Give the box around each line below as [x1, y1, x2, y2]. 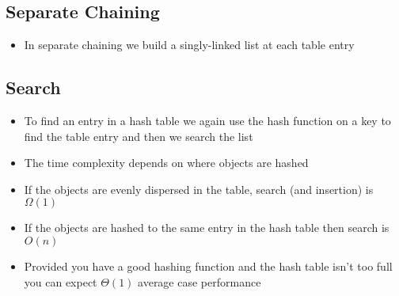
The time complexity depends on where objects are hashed [24, 154, 309, 171]
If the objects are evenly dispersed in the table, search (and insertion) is [24, 180, 374, 197]
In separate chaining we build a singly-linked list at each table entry [24, 36, 355, 53]
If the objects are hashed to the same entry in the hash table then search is [24, 219, 389, 236]
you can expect [24, 273, 97, 290]
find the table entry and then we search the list [24, 127, 253, 144]
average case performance [138, 273, 261, 290]
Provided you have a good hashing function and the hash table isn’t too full [24, 257, 393, 274]
